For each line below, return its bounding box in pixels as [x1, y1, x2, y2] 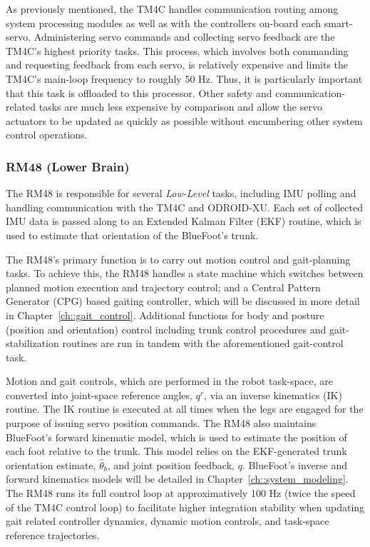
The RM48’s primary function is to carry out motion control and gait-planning [6, 251, 351, 266]
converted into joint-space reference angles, [6, 387, 192, 402]
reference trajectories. [6, 527, 100, 542]
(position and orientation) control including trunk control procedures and [6, 321, 327, 336]
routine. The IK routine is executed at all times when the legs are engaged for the [6, 401, 364, 416]
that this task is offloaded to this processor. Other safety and [6, 85, 272, 100]
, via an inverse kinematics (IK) [204, 387, 342, 402]
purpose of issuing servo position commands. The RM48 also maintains [6, 416, 317, 431]
